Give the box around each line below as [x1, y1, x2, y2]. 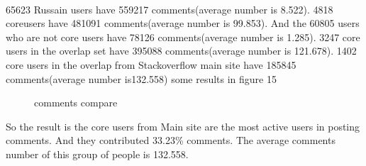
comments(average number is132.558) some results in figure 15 [6, 71, 277, 86]
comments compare [34, 95, 118, 110]
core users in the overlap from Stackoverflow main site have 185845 [6, 57, 296, 72]
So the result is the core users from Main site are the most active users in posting [6, 118, 360, 133]
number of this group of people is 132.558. [6, 146, 189, 161]
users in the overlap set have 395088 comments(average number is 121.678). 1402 [6, 43, 357, 58]
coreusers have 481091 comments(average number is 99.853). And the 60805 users [6, 16, 360, 31]
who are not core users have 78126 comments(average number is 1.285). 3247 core [6, 29, 360, 44]
